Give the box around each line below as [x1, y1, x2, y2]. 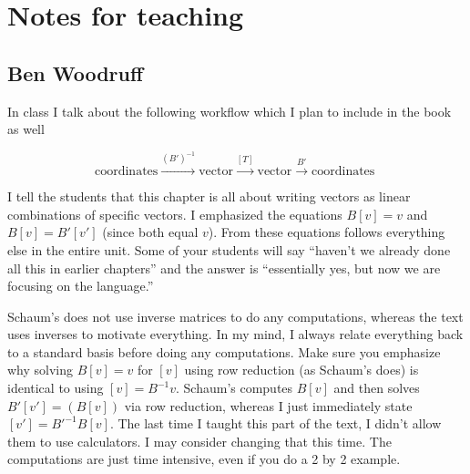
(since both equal [102, 222, 199, 242]
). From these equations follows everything [208, 222, 445, 242]
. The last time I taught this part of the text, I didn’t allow [109, 414, 442, 433]
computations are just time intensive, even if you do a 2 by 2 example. [7, 449, 401, 469]
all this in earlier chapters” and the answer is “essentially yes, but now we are [7, 258, 441, 277]
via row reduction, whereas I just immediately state [124, 396, 413, 415]
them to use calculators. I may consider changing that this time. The [7, 431, 392, 450]
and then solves [333, 378, 420, 397]
